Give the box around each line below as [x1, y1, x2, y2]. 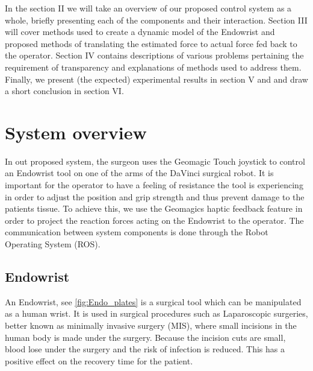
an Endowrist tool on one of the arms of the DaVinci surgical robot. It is [5, 166, 274, 179]
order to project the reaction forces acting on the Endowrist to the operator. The [5, 214, 304, 226]
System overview [5, 119, 147, 144]
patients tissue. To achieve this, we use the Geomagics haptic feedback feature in [5, 202, 303, 215]
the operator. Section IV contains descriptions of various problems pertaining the [5, 49, 304, 62]
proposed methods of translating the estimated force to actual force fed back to [5, 37, 297, 49]
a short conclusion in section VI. [5, 84, 124, 97]
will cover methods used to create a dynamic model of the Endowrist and [5, 25, 275, 38]
